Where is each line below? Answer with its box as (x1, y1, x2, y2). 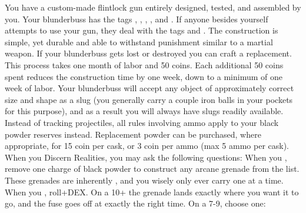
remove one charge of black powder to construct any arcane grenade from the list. (5, 162, 300, 175)
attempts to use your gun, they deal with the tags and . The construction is (5, 24, 278, 36)
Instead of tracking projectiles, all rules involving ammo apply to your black (5, 116, 279, 128)
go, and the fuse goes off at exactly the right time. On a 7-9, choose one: (5, 197, 266, 209)
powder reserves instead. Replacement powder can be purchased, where (5, 128, 261, 140)
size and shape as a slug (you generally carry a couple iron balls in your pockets (5, 93, 293, 105)
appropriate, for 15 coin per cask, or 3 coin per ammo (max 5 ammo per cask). (5, 139, 290, 152)
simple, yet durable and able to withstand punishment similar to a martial (5, 35, 273, 48)
